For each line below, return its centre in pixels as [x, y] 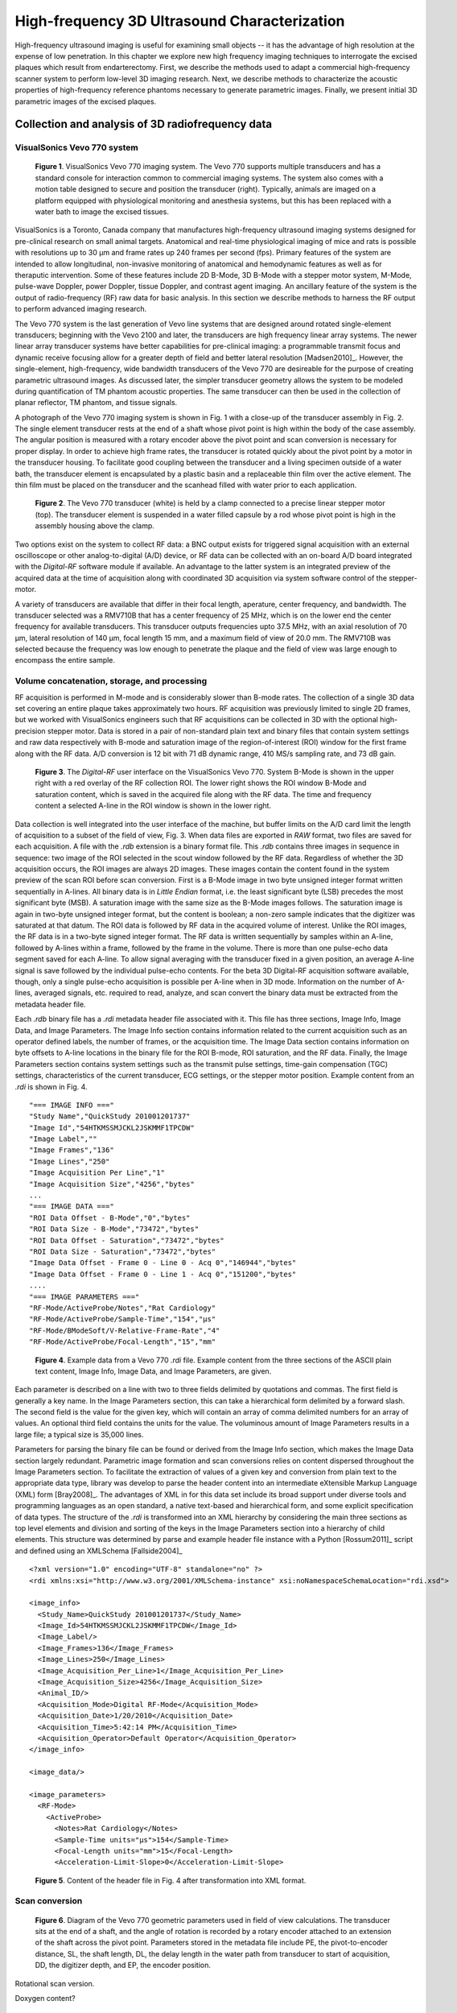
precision [30, 731]
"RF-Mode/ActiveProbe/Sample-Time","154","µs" [123, 1319]
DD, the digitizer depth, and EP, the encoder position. [123, 1965]
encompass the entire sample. [65, 660]
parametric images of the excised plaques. [86, 101]
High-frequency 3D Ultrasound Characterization [180, 21]
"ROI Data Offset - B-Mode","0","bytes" [110, 1217]
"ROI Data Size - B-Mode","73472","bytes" [114, 1229]
